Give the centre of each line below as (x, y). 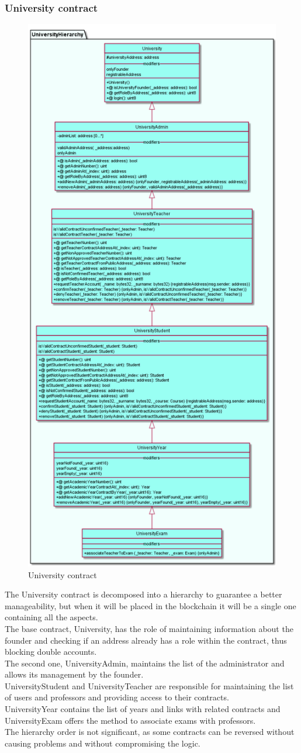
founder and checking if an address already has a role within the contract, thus (146, 640)
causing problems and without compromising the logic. (103, 743)
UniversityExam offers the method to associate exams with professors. (130, 720)
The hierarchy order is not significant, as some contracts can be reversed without (150, 732)
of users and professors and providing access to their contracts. (117, 697)
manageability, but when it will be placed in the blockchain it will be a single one (150, 605)
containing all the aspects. (51, 617)
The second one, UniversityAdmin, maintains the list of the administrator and (145, 663)
